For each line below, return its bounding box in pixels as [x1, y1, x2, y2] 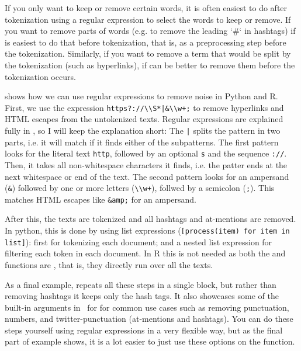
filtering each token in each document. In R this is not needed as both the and [5, 247, 286, 259]
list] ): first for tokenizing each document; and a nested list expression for [5, 235, 272, 248]
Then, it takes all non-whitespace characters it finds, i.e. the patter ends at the [5, 158, 288, 171]
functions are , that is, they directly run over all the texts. [5, 258, 213, 270]
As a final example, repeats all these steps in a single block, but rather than [5, 278, 276, 290]
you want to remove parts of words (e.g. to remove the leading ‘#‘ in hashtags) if [5, 25, 296, 37]
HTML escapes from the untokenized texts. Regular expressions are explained [5, 113, 283, 125]
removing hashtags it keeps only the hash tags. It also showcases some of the [5, 290, 279, 302]
